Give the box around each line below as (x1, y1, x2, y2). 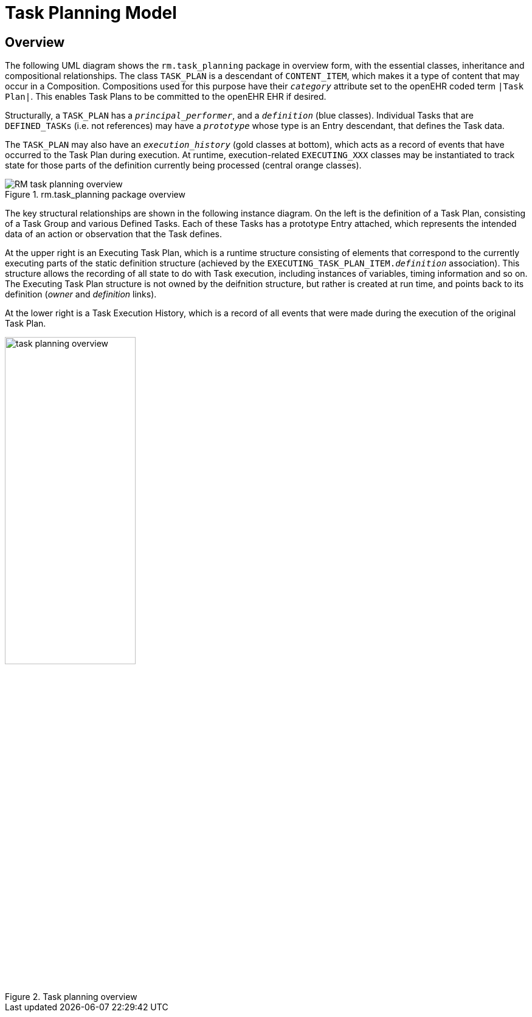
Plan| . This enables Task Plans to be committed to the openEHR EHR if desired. (5, 91, 326, 102)
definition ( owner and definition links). (5, 289, 157, 300)
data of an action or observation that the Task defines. (5, 229, 222, 240)
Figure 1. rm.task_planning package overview (5, 189, 185, 200)
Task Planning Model (5, 2, 177, 23)
